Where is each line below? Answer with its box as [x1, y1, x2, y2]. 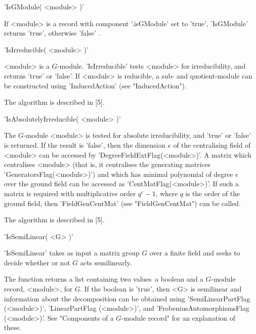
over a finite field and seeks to [149, 248, 240, 258]
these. [4, 322, 22, 333]
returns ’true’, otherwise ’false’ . [4, 28, 101, 38]
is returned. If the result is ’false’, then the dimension [4, 139, 166, 150]
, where [156, 188, 178, 198]
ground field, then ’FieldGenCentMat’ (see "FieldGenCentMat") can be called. [4, 198, 241, 208]
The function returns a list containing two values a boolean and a [4, 274, 204, 284]
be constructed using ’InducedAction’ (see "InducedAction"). [4, 80, 187, 90]
